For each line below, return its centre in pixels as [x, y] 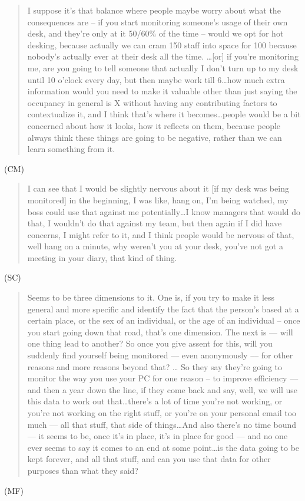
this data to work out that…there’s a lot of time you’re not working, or [155, 401]
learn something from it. [71, 149]
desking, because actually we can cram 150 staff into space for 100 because [162, 45]
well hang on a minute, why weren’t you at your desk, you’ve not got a [155, 246]
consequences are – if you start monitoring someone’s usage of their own [158, 22]
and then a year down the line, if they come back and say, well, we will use [163, 389]
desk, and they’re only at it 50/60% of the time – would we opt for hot [155, 33]
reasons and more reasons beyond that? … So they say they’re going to [155, 366]
